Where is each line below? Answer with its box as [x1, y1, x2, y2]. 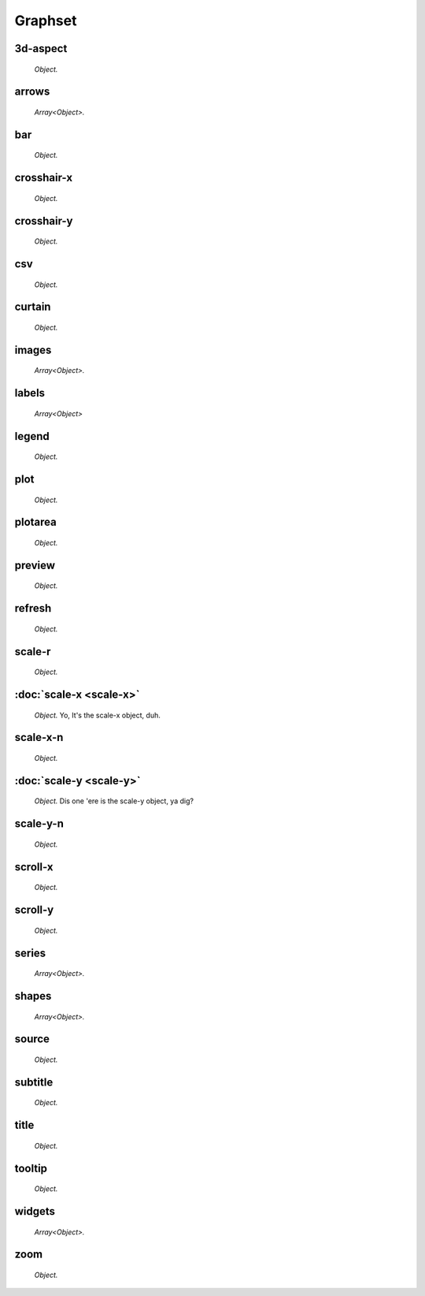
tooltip [14, 1161, 47, 1175]
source [14, 1033, 50, 1046]
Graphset [14, 12, 77, 29]
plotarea [14, 516, 57, 529]
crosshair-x [14, 171, 73, 184]
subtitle [14, 1075, 54, 1089]
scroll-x [14, 860, 54, 873]
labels [14, 386, 46, 400]
